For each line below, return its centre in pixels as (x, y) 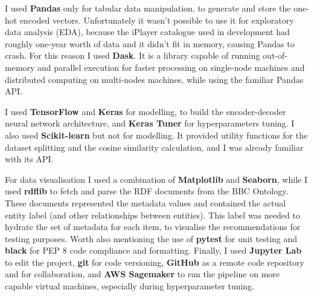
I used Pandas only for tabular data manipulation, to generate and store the (148, 8)
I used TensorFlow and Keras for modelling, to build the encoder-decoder (146, 111)
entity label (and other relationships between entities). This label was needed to (152, 215)
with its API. (29, 159)
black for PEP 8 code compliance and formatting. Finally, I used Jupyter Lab (153, 250)
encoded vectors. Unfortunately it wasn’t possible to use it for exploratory (157, 20)
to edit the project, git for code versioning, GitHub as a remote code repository (155, 262)
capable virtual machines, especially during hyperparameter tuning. (130, 286)
